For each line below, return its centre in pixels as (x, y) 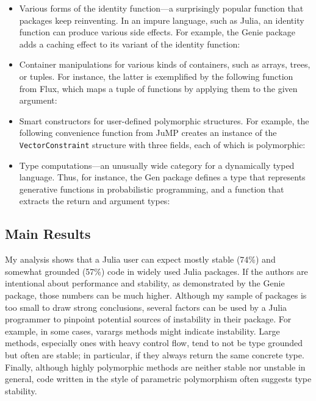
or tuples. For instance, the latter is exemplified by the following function (156, 76)
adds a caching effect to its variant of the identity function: (130, 44)
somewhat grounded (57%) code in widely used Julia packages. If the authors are (156, 271)
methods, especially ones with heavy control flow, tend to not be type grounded (154, 343)
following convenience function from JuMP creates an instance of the (148, 133)
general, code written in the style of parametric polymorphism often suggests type (158, 379)
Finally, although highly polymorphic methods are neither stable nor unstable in (155, 367)
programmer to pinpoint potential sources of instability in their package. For (148, 319)
